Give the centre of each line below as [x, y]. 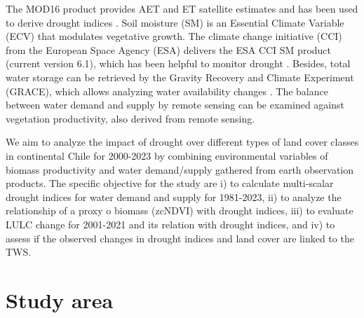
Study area [60, 299]
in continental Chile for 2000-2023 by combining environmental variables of [167, 155]
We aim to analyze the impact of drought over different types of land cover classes [182, 142]
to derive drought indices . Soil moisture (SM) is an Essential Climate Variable [175, 22]
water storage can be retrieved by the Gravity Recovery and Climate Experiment [180, 77]
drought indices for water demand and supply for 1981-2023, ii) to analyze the [174, 196]
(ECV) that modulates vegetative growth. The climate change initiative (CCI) [174, 36]
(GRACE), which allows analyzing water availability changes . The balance [167, 91]
